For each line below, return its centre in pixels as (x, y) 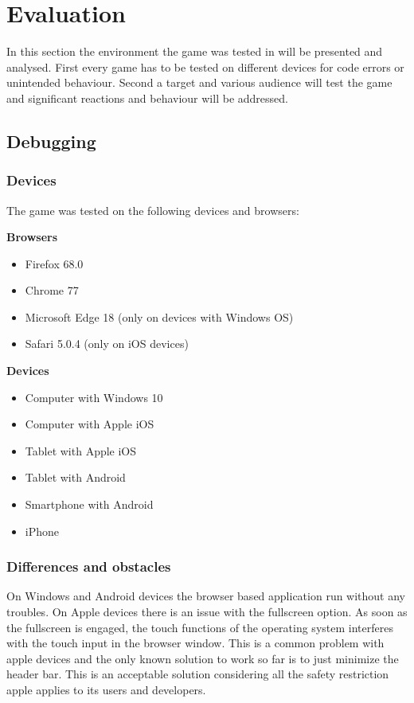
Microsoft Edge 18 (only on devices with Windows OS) (159, 316)
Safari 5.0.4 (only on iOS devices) (107, 344)
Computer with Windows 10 (94, 397)
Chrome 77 (52, 290)
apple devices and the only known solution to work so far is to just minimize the (203, 658)
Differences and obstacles (89, 566)
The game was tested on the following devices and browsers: (153, 210)
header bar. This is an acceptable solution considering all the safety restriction (198, 674)
